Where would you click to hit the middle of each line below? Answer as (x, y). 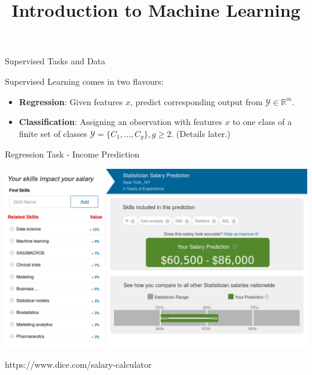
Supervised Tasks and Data (55, 61)
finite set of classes (53, 133)
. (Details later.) (201, 133)
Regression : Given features (71, 101)
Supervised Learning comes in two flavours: (84, 81)
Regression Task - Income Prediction (72, 154)
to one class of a (262, 122)
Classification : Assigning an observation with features (121, 122)
